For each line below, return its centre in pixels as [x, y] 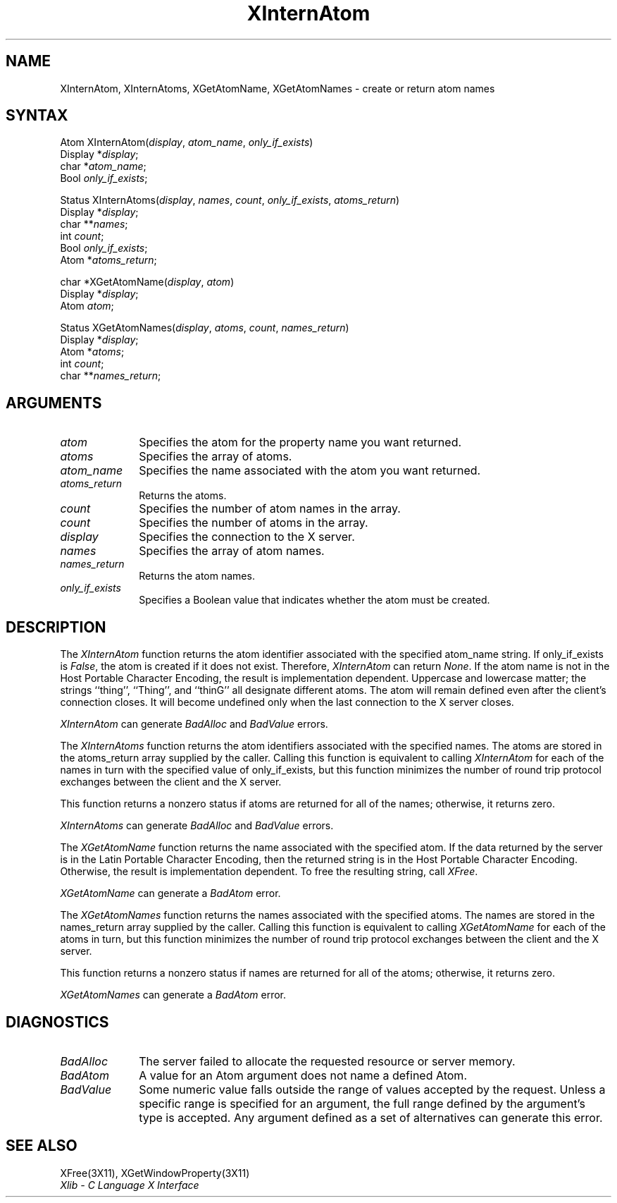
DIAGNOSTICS [57, 1022]
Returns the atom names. [197, 576]
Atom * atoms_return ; [108, 260]
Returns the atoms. [183, 496]
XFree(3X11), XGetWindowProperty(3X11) [155, 1173]
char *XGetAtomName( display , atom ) [147, 282]
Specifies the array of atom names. [232, 551]
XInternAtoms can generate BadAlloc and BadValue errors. [197, 826]
